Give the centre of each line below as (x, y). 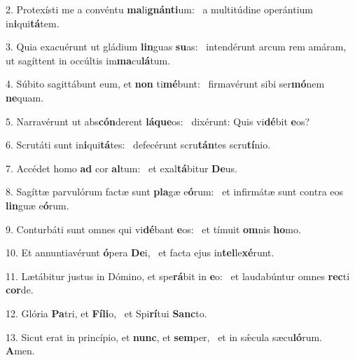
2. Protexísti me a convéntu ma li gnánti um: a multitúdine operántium (160, 9)
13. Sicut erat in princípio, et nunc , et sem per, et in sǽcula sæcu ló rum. (164, 337)
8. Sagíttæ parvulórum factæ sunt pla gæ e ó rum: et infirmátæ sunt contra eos (175, 192)
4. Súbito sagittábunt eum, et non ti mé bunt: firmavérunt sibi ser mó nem (165, 84)
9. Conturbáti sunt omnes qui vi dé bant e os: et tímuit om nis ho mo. (153, 229)
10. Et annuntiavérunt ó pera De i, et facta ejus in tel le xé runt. (140, 252)
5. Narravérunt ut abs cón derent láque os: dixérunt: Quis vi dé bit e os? (158, 121)
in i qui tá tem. (33, 23)
